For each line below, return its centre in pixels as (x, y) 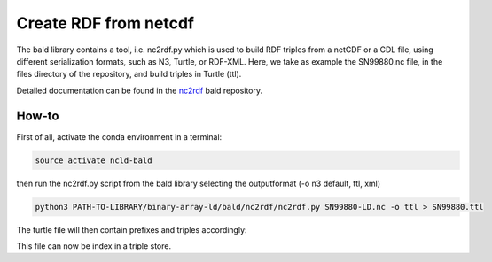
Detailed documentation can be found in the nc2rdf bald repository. (140, 90)
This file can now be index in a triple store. (94, 246)
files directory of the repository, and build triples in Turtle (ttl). (129, 74)
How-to (38, 116)
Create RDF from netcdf (105, 23)
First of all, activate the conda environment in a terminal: (119, 136)
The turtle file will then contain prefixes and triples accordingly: (132, 229)
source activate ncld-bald (94, 160)
